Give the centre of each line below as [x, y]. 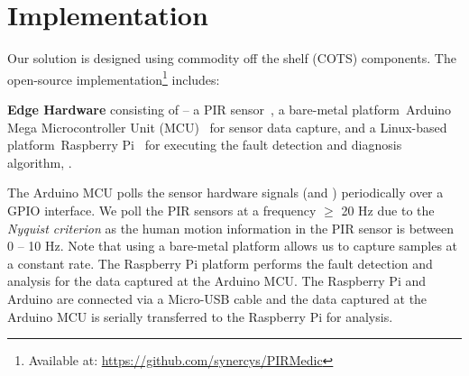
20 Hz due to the [388, 210]
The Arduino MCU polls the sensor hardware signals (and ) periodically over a [225, 193]
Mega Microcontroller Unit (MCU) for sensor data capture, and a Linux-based [227, 127]
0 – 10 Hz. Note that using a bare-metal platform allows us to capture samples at [233, 246]
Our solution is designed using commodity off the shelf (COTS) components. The [232, 58]
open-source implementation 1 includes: [114, 78]
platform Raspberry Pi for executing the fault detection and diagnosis [205, 145]
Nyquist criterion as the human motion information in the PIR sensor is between [231, 228]
